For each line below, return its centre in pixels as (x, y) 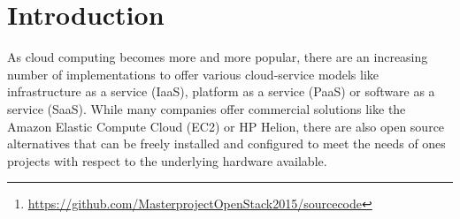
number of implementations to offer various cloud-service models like (193, 74)
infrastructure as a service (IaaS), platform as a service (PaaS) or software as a (221, 91)
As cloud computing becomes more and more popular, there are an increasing (218, 57)
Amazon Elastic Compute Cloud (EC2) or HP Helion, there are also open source (226, 126)
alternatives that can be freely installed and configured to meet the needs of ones (226, 143)
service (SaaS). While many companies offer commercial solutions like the (207, 108)
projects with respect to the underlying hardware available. (167, 160)
